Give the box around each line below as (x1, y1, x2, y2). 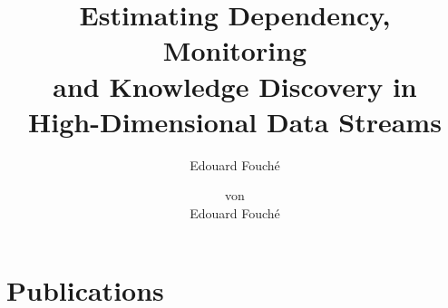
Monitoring (162, 32, 307, 69)
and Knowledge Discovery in (53, 67, 417, 104)
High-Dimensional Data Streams (28, 102, 442, 140)
